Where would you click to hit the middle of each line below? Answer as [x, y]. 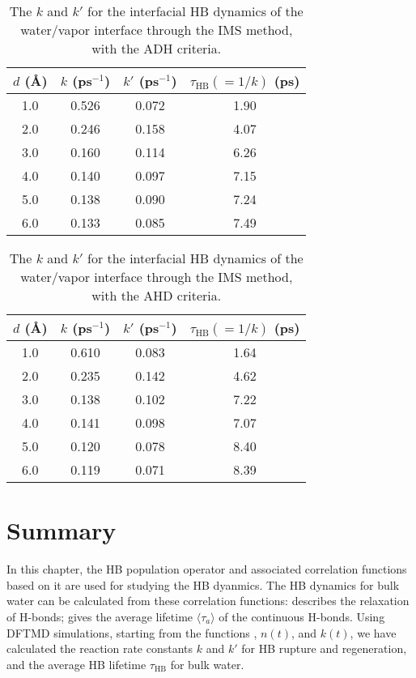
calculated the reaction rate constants [100, 648]
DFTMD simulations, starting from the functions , [132, 632]
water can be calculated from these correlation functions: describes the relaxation [208, 601]
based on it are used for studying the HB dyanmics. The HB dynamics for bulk [203, 584]
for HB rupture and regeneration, [324, 648]
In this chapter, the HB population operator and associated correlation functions [207, 569]
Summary [62, 530]
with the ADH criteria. [157, 48]
